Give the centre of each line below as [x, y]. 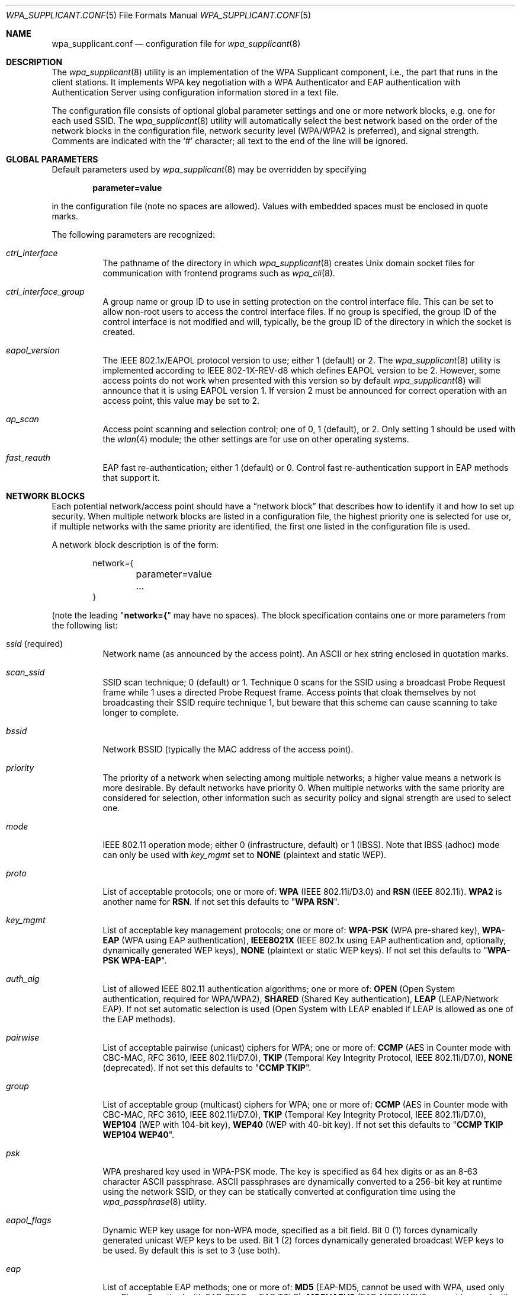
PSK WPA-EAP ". [135, 960]
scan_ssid [25, 672]
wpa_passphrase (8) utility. [155, 1202]
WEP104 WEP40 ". [139, 1135]
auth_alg [23, 979]
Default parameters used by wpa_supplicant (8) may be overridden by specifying [209, 169]
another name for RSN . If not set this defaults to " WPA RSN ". [221, 902]
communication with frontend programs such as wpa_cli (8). [219, 273]
